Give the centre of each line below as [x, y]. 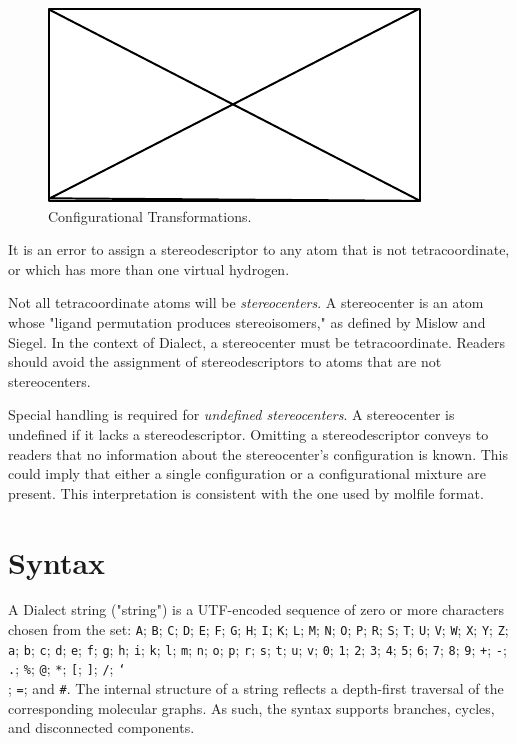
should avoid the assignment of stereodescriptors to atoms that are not [225, 361]
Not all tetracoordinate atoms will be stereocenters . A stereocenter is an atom [246, 302]
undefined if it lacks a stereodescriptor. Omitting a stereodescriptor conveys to [248, 433]
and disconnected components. [101, 727]
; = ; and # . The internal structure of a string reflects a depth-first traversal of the [256, 688]
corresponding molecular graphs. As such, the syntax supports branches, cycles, [251, 707]
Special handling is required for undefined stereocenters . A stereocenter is [231, 414]
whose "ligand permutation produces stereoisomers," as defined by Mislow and [247, 321]
